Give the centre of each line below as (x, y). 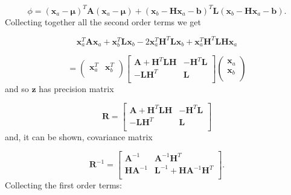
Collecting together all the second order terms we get (103, 21)
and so (17, 88)
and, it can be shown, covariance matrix (79, 136)
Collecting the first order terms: (63, 185)
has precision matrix (76, 88)
